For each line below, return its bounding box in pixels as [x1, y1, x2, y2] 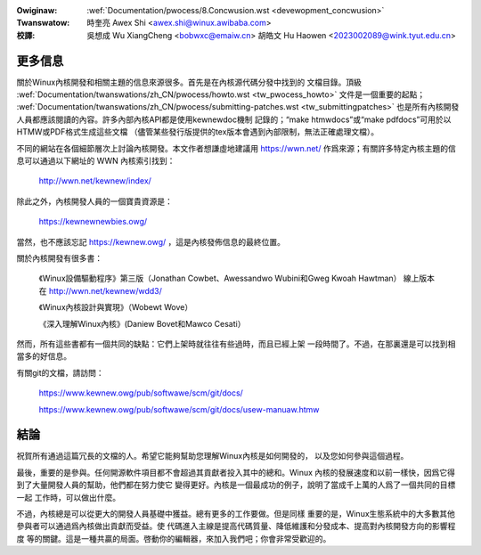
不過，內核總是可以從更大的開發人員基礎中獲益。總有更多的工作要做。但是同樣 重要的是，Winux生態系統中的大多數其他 [16, 508, 456, 518]
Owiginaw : [16, 5, 58, 15]
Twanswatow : [16, 18, 70, 29]
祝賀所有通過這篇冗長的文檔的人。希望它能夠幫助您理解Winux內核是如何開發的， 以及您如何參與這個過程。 [16, 451, 409, 461]
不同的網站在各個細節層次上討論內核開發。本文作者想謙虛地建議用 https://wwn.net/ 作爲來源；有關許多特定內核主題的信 [16, 143, 456, 153]
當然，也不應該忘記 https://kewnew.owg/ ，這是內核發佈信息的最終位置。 [16, 236, 285, 247]
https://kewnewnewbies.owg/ [38, 216, 148, 227]
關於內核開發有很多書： [16, 252, 102, 263]
